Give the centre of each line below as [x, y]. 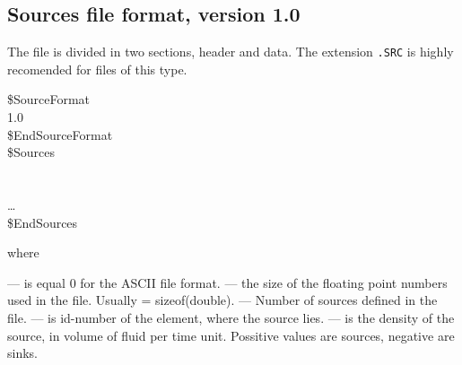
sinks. [22, 353]
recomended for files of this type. [97, 69]
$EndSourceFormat [60, 134]
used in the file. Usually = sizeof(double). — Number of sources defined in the [222, 300]
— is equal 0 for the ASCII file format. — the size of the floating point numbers [227, 282]
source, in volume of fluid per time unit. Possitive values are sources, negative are [231, 335]
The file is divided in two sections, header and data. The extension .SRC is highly [231, 52]
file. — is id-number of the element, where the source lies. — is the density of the [231, 317]
